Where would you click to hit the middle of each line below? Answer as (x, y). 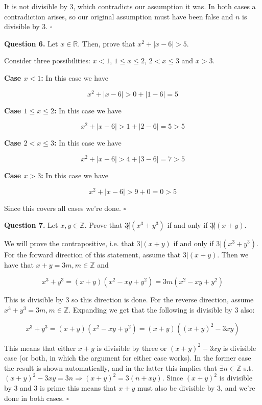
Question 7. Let (31, 225)
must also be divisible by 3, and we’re (196, 388)
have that (19, 264)
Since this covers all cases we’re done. (63, 208)
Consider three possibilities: (47, 61)
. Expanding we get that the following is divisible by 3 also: (162, 310)
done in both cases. (34, 398)
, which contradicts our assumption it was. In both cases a (164, 6)
